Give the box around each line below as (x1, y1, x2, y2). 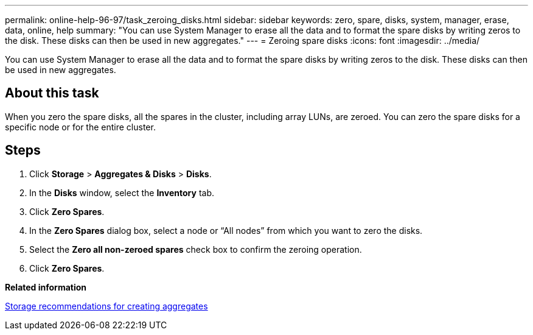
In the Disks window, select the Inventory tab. (29, 187, 214, 198)
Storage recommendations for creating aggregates (5, 300, 208, 311)
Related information (5, 281, 87, 292)
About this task (5, 85, 99, 101)
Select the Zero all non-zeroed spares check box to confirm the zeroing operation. (29, 244, 362, 255)
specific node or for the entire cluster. (5, 121, 156, 132)
